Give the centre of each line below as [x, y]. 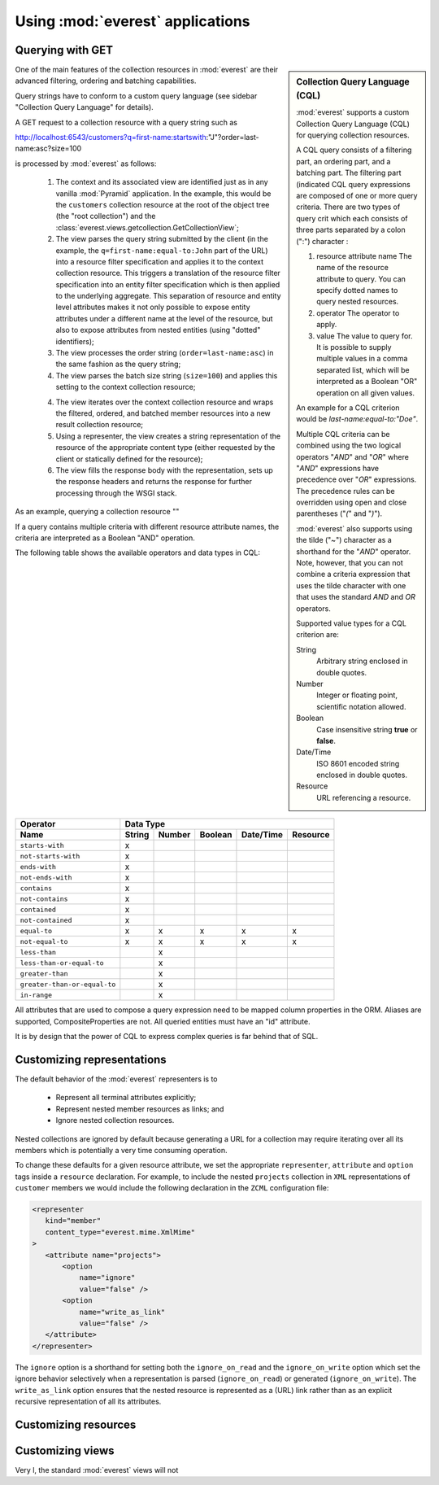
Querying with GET [64, 50]
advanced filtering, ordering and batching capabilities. [106, 81]
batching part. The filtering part [349, 173]
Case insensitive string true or [367, 729]
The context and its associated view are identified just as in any [162, 182]
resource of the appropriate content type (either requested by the [165, 448]
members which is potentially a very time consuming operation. [121, 1150]
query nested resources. [358, 302]
